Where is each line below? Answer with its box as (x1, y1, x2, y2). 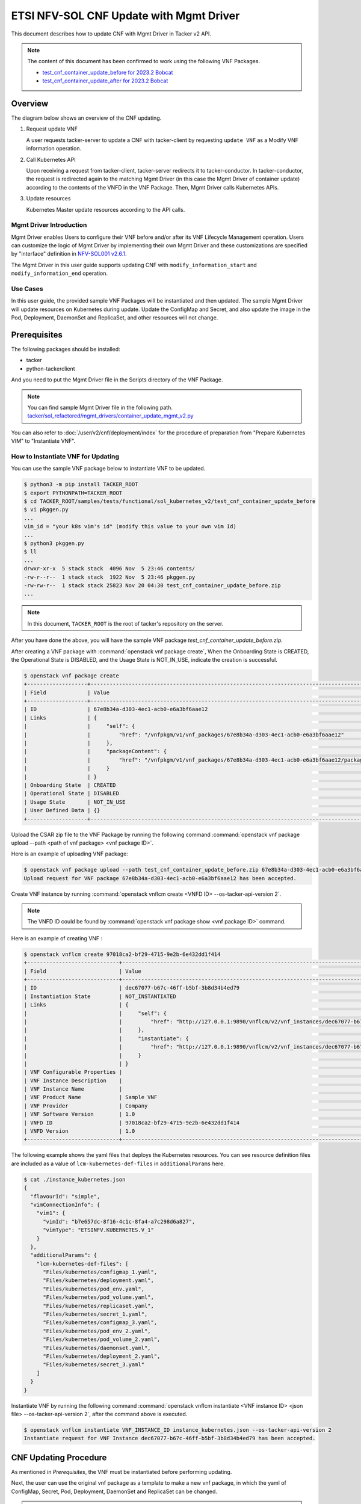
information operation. (26, 145, 81, 152)
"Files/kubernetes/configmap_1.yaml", (43, 1269, 158, 1275)
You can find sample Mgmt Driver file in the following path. (27, 404, 173, 411)
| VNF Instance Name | (23, 1086, 123, 1093)
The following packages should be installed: (11, 346, 120, 353)
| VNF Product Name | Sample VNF (23, 1094, 158, 1101)
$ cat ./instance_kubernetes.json (23, 1176, 126, 1183)
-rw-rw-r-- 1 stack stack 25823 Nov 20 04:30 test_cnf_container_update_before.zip (23, 582, 281, 589)
